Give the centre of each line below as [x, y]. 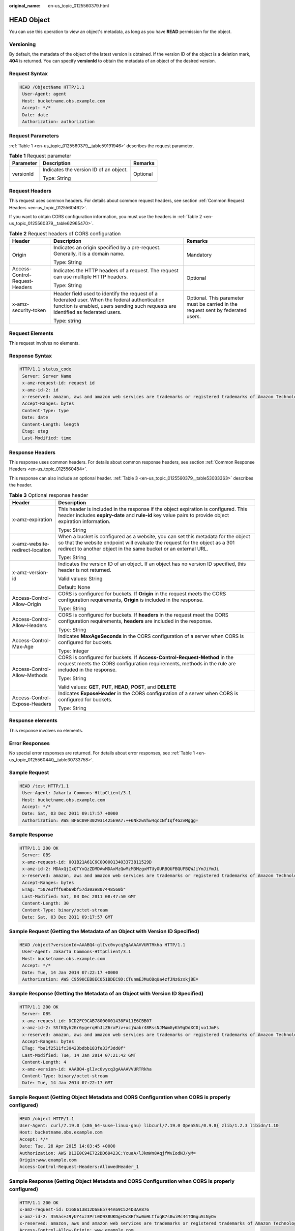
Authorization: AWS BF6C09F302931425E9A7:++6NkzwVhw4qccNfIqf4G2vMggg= [110, 820]
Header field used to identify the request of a [105, 294]
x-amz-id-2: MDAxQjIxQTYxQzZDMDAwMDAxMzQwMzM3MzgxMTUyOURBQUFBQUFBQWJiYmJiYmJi [121, 869]
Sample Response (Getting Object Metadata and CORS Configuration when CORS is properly [122, 1181]
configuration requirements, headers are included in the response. [135, 621]
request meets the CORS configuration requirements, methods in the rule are [147, 664]
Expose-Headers [32, 704]
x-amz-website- [31, 544]
